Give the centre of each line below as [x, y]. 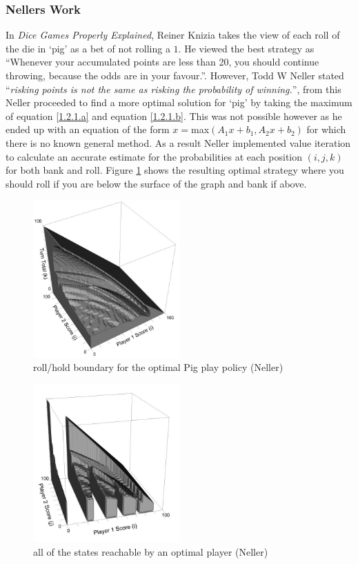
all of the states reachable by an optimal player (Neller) [151, 552]
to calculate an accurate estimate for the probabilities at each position [154, 156]
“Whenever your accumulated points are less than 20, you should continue [162, 62]
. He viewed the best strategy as [246, 48]
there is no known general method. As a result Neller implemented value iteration [178, 142]
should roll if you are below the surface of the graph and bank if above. [156, 183]
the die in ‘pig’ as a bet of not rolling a [88, 48]
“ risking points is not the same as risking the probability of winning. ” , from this [173, 89]
